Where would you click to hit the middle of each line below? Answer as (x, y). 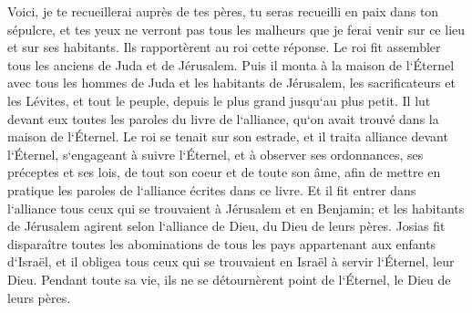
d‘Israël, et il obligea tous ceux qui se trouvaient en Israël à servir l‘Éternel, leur (231, 261)
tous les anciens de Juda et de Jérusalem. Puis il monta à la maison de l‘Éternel (231, 64)
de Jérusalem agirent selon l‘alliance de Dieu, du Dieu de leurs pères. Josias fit (226, 226)
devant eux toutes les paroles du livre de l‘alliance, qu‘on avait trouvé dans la (223, 118)
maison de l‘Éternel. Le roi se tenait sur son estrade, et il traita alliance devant (228, 136)
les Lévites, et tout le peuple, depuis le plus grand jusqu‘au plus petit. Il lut (219, 100)
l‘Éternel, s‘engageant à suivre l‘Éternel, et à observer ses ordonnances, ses (215, 154)
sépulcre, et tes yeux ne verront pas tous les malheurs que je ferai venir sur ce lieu (236, 29)
